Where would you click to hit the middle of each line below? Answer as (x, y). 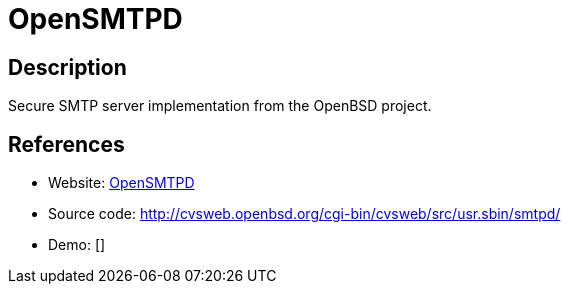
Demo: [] (77, 245)
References (66, 144)
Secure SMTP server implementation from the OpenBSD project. (220, 106)
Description (67, 67)
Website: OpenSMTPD (121, 183)
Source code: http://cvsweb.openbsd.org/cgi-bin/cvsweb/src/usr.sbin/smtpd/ (304, 214)
